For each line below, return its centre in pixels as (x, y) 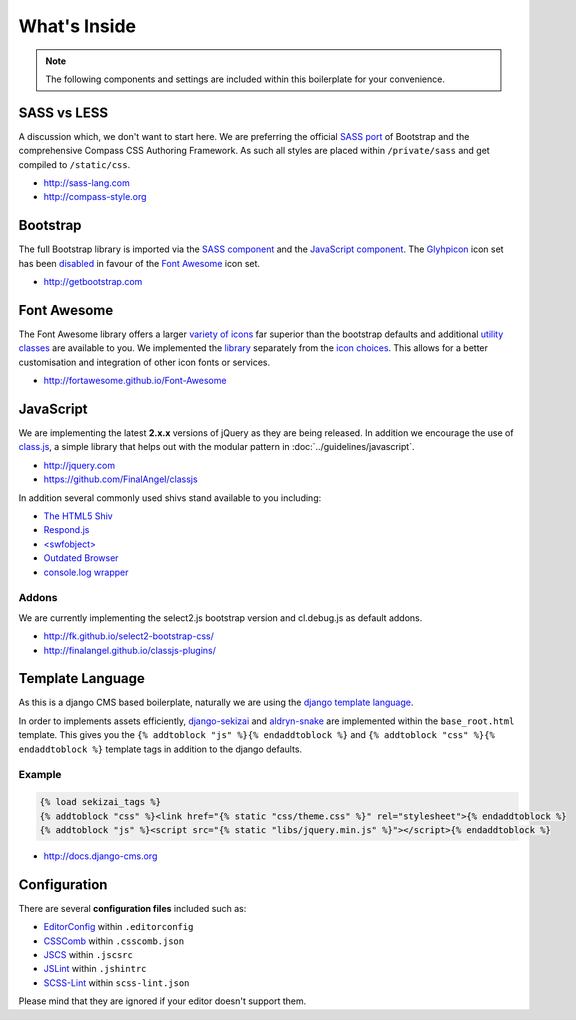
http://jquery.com (79, 465)
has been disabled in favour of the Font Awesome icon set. (139, 263)
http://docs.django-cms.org (100, 856)
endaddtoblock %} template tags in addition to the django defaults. (160, 749)
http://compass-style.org (95, 197)
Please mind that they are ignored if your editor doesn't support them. (162, 1001)
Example (40, 775)
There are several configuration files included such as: (132, 908)
